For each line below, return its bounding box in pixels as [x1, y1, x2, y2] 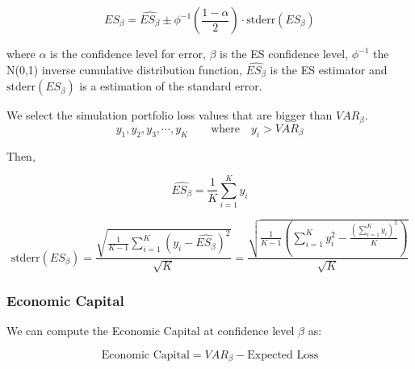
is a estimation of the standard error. [79, 78, 262, 94]
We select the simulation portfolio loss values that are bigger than [6, 107, 333, 124]
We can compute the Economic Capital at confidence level [6, 321, 295, 338]
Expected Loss [247, 349, 319, 361]
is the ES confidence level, [220, 45, 349, 61]
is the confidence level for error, [50, 45, 206, 61]
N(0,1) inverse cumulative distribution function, [6, 61, 242, 78]
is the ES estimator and [270, 61, 388, 78]
